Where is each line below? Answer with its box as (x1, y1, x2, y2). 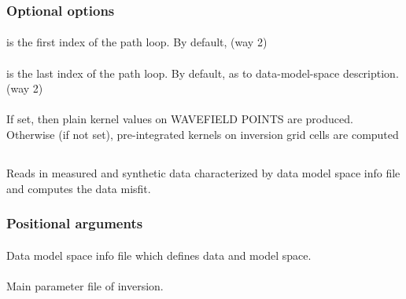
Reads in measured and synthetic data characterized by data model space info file (6, 164, 400, 180)
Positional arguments (6, 213, 143, 233)
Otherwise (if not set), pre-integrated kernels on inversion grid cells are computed (6, 126, 399, 142)
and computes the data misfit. (6, 180, 151, 196)
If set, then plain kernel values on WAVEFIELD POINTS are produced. (6, 111, 353, 127)
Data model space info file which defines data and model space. (6, 246, 312, 263)
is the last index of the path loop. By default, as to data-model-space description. (6, 64, 399, 81)
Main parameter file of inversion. (6, 277, 164, 294)
